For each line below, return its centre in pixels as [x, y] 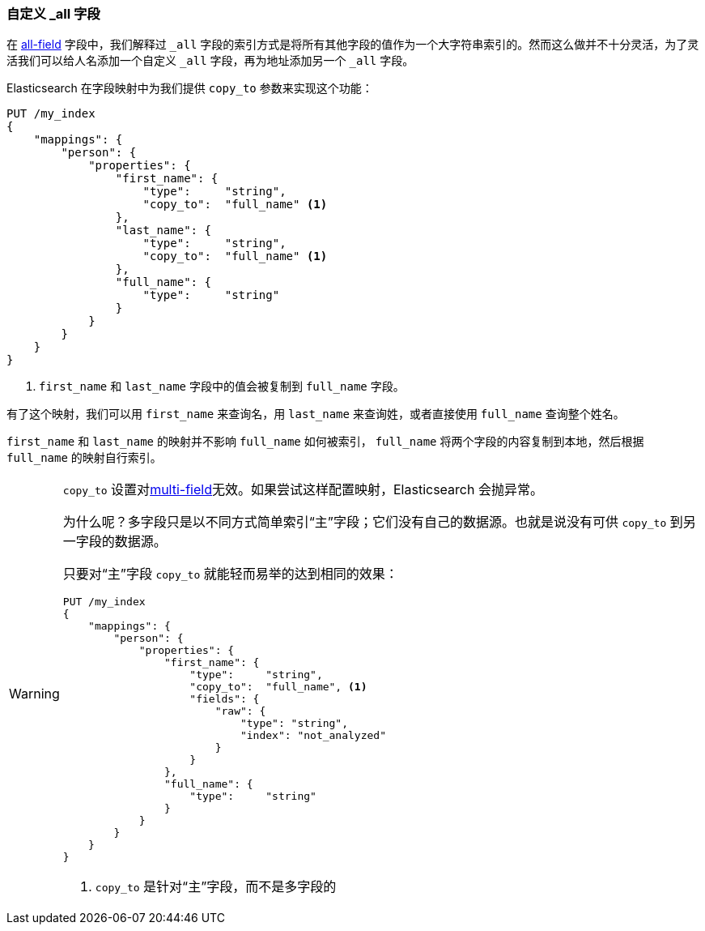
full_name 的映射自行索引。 [84, 458]
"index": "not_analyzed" [313, 736]
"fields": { [225, 699]
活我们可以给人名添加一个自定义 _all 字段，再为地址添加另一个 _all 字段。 [210, 61]
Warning [34, 694]
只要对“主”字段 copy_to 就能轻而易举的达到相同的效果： [230, 574]
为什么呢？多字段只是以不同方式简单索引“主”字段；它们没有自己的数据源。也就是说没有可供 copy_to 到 [373, 522]
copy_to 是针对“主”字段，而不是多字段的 [216, 887]
